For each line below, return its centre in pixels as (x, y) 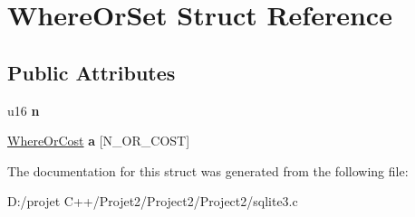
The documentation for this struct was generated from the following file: (208, 170)
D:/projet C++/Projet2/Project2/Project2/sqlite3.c (153, 201)
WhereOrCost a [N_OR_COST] (99, 141)
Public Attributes (92, 72)
